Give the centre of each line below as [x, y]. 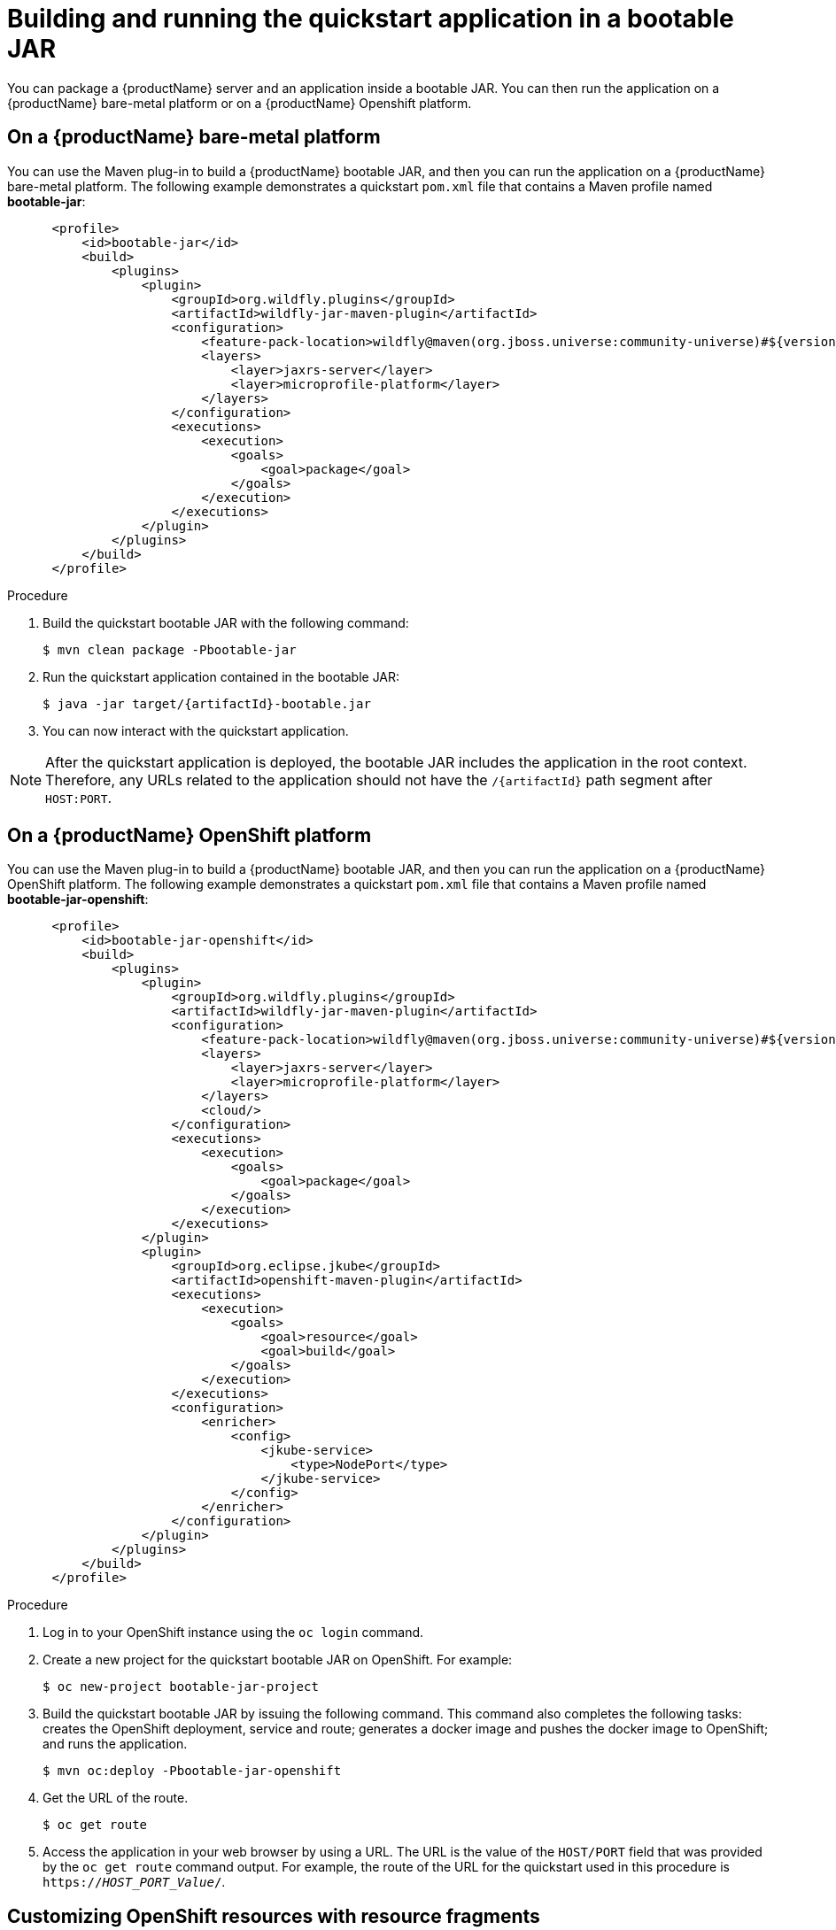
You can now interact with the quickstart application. [196, 730]
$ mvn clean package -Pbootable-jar [170, 649]
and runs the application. [115, 1744]
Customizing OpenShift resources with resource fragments [274, 1916]
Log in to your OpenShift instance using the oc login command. [233, 1633]
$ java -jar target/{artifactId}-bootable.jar [207, 703]
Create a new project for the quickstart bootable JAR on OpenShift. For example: [278, 1660]
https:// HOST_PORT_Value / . [134, 1882]
